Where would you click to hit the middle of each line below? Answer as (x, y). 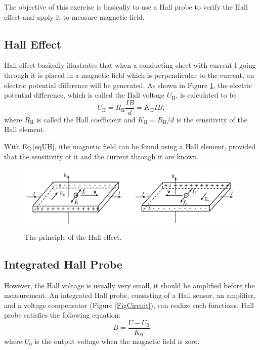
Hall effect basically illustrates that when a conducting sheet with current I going (130, 65)
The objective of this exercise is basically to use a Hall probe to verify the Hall (126, 7)
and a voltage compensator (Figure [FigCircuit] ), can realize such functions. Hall (129, 305)
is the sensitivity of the (212, 119)
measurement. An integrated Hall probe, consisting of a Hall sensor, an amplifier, (130, 295)
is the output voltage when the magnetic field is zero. (117, 341)
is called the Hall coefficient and (86, 119)
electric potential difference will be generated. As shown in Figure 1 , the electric (128, 85)
